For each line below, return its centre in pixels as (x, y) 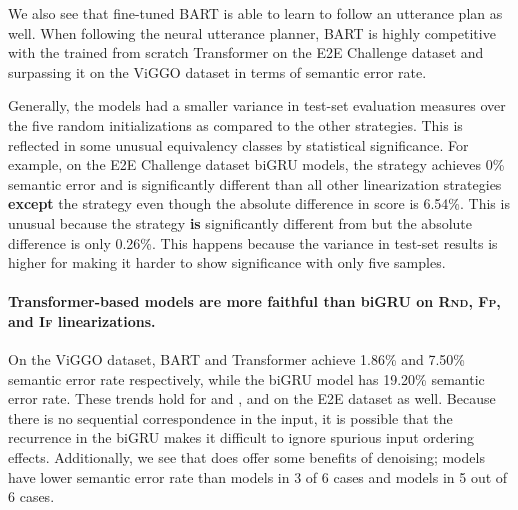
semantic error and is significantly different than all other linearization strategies (255, 183)
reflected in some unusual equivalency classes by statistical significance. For (238, 144)
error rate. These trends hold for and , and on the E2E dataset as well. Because (252, 398)
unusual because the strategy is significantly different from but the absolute (240, 222)
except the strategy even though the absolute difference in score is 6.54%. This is (259, 203)
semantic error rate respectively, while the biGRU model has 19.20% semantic (246, 378)
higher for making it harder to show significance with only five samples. (227, 262)
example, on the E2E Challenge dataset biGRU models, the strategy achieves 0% (256, 164)
